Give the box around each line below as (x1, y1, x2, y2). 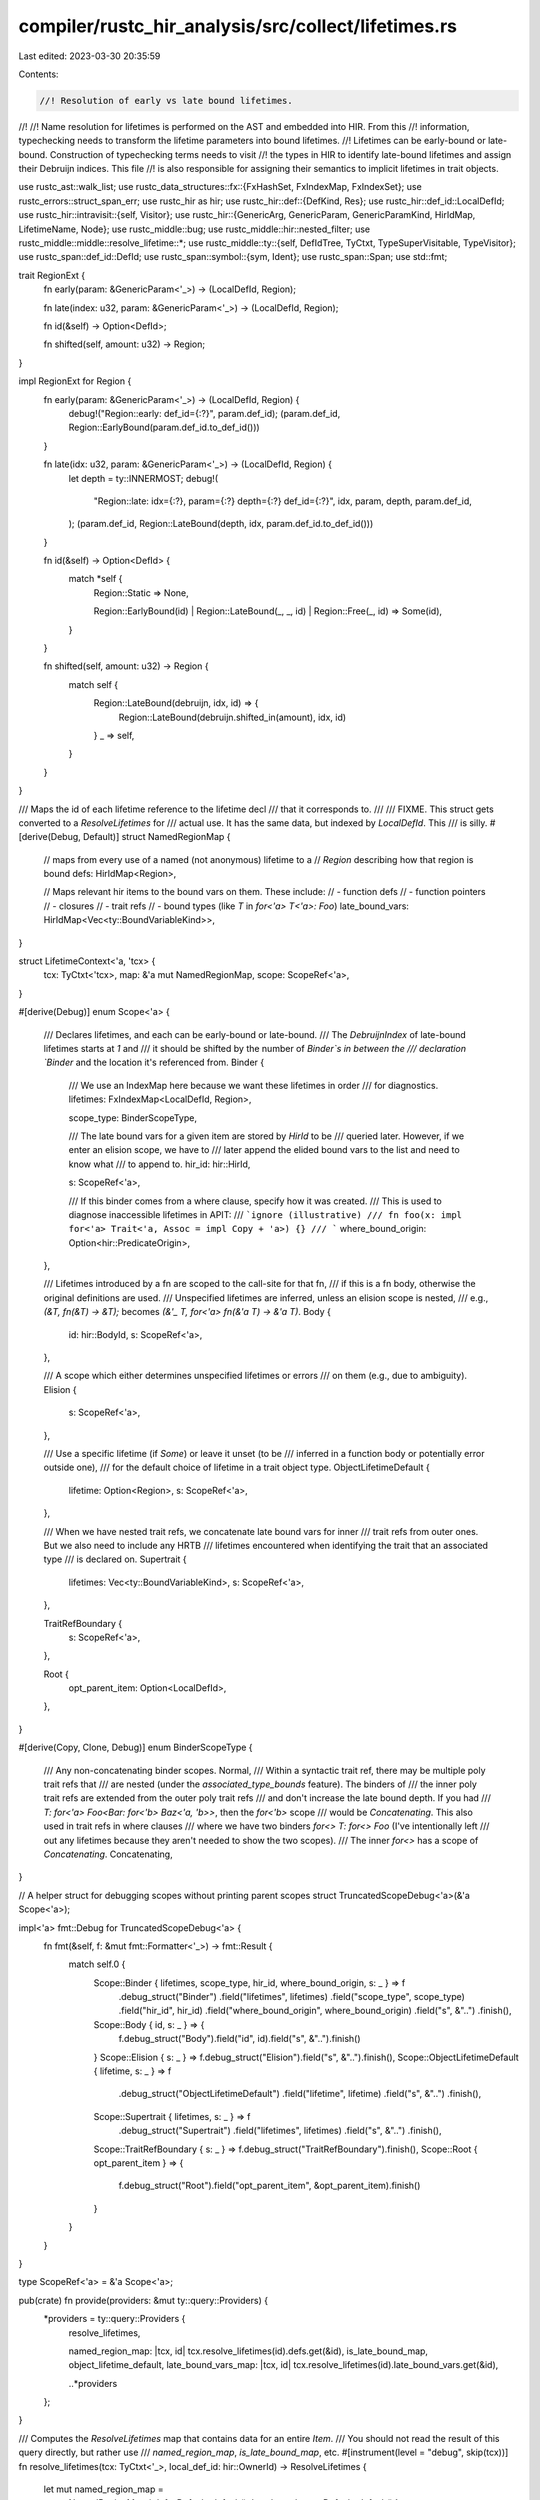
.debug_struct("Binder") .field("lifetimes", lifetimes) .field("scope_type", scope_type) (118, 1991, 465, 2003)
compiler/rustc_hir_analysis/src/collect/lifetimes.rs (18, 15, 458, 37)
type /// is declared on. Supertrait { (43, 1553, 187, 1565)
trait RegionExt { (18, 269, 86, 281)
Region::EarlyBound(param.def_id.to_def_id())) (68, 421, 260, 434)
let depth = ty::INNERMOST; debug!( (68, 472, 219, 484)
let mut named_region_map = (43, 2483, 164, 2495)
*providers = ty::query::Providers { (43, 2313, 186, 2325)
